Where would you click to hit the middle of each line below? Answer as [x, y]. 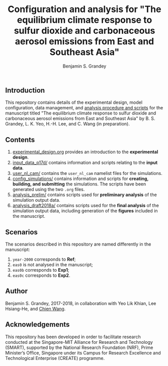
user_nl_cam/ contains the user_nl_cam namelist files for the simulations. [87, 173]
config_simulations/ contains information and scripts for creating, [80, 179]
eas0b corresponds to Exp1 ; [41, 270]
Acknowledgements [37, 324]
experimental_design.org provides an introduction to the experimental [85, 152]
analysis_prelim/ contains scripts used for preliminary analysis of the [85, 195]
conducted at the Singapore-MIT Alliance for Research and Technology [79, 342]
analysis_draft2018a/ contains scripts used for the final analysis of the [86, 206]
